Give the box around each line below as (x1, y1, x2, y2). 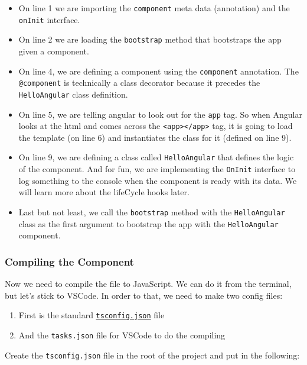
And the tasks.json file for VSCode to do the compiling (18, 328, 226, 341)
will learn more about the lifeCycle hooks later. (18, 186, 190, 198)
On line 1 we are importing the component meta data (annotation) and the (18, 2, 290, 14)
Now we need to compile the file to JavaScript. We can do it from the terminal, (5, 277, 292, 290)
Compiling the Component (5, 254, 134, 269)
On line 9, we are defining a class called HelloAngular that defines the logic (18, 151, 294, 163)
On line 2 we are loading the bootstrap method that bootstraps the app (18, 33, 282, 46)
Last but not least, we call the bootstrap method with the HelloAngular (18, 205, 285, 218)
